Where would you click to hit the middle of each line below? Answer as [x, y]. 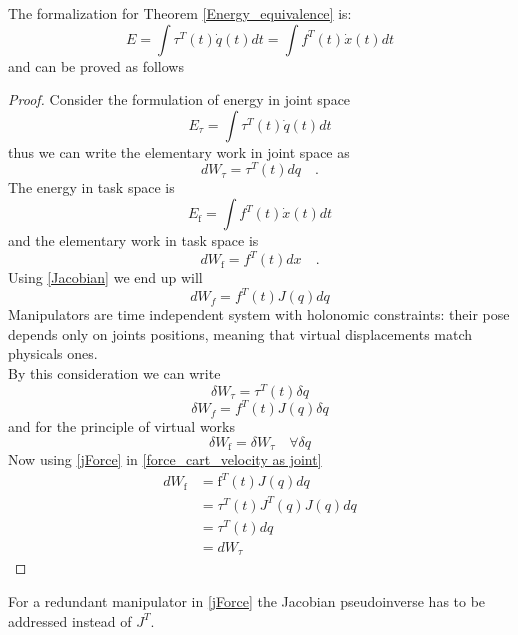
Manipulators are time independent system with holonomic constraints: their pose [259, 314]
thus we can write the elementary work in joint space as [179, 151]
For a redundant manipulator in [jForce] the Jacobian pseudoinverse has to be [247, 601]
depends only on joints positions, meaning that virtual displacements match [240, 333]
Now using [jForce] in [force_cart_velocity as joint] [165, 459]
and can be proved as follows [96, 65]
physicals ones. [53, 353]
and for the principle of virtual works [121, 426]
